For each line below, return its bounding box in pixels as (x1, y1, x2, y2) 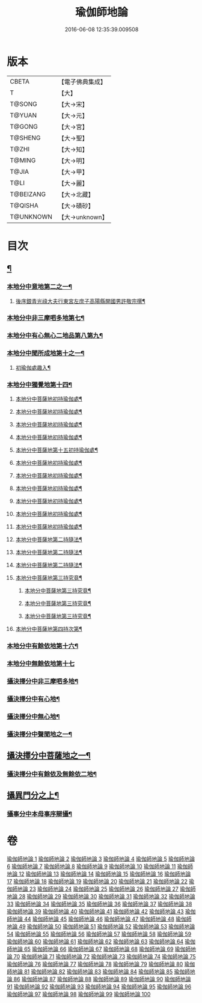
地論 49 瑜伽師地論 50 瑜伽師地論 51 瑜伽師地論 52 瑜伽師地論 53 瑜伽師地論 (7, 923, 195, 930)
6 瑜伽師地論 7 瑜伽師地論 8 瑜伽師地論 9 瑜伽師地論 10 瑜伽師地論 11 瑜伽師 (7, 863, 194, 870)
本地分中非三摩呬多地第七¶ (7, 314, 85, 322)
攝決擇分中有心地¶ (7, 695, 60, 703)
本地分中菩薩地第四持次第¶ (15, 625, 83, 632)
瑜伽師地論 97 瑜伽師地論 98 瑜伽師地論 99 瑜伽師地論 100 (7, 990, 151, 998)
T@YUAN (10, 111, 37, 119)
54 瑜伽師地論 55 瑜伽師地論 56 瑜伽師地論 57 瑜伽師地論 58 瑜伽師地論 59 (7, 930, 192, 938)
